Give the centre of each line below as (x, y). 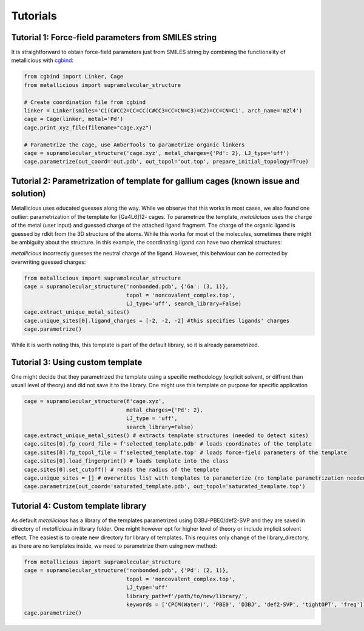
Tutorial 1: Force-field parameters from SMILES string (114, 37)
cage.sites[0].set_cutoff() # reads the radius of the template (122, 469)
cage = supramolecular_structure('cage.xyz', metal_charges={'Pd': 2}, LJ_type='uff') (157, 153)
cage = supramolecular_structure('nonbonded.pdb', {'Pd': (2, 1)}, (126, 571)
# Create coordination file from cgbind (85, 102)
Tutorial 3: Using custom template (77, 362)
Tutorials (34, 16)
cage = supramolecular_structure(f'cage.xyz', (94, 402)
